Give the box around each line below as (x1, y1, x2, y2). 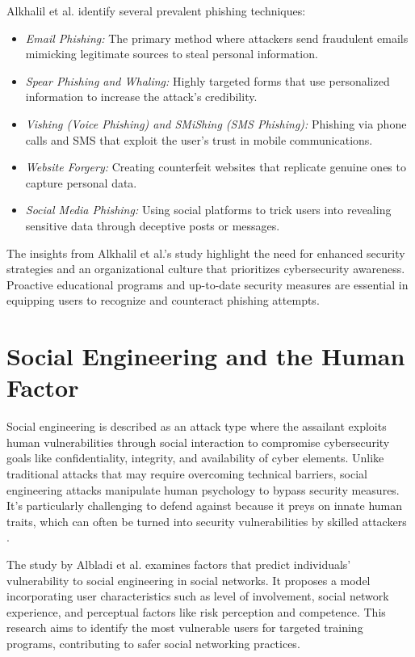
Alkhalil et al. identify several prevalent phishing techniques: (6, 2, 306, 19)
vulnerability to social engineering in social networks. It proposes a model (6, 571, 371, 588)
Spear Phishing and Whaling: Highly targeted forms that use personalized (25, 72, 390, 89)
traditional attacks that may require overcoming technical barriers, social (6, 465, 367, 482)
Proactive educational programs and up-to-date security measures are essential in (6, 276, 409, 293)
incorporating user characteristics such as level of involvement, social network (6, 588, 389, 604)
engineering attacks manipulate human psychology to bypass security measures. (6, 481, 400, 498)
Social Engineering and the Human (6, 339, 405, 373)
